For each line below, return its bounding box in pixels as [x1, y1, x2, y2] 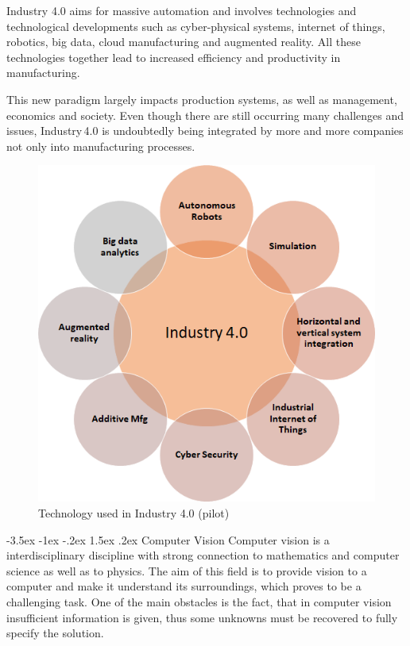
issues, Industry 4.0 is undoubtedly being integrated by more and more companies [6, 122, 404, 139]
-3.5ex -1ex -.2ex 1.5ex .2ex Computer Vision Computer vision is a [6, 531, 330, 548]
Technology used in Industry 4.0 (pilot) [38, 504, 230, 521]
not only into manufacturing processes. [6, 137, 195, 154]
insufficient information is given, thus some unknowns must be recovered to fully [6, 609, 398, 625]
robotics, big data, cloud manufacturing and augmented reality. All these [6, 33, 361, 50]
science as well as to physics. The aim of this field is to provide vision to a [6, 562, 367, 579]
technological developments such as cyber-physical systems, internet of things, [6, 17, 385, 34]
